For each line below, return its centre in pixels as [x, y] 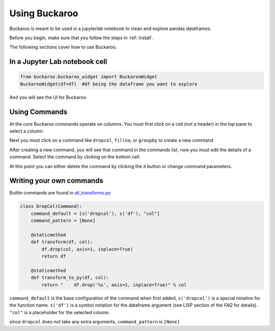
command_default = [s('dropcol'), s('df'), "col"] [95, 213]
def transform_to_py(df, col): [70, 278]
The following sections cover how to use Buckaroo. [63, 47]
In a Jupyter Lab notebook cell [58, 62]
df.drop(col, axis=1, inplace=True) [87, 249]
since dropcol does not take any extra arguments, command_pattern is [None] [95, 321]
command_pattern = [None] [63, 221]
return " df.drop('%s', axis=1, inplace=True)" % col [114, 285]
